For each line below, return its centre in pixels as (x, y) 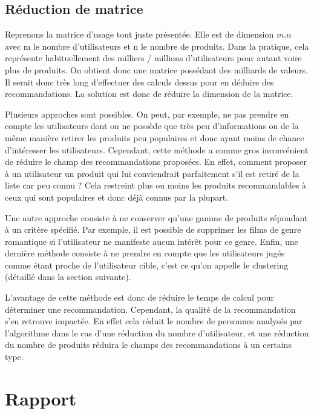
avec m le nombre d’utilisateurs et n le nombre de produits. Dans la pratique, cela (157, 46)
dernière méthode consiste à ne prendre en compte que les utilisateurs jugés (145, 253)
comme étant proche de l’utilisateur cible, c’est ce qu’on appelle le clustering (147, 265)
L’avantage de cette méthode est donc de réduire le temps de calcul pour (139, 297)
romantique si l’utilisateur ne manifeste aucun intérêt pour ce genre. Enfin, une (152, 241)
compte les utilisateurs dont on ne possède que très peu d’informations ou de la (152, 126)
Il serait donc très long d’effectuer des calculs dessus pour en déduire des (139, 82)
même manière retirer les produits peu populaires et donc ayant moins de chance (155, 137)
